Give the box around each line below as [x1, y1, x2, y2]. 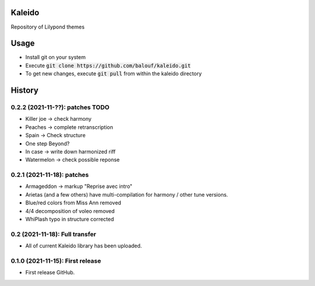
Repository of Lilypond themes [10, 23, 85, 30]
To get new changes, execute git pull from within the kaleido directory [25, 70, 202, 77]
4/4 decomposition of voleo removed [25, 207, 115, 214]
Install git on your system [25, 54, 86, 61]
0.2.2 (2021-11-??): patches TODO [10, 103, 110, 111]
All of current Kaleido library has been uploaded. [25, 242, 142, 249]
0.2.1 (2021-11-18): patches [10, 171, 89, 179]
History [10, 85, 39, 96]
